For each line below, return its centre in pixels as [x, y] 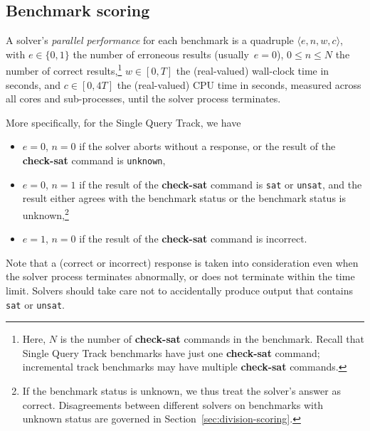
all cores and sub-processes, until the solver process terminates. [143, 99]
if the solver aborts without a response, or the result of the [207, 146]
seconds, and [33, 84]
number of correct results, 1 [64, 70]
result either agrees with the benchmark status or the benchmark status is [184, 198]
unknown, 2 [46, 213]
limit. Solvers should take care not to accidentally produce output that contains [180, 290]
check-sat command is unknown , [94, 160]
